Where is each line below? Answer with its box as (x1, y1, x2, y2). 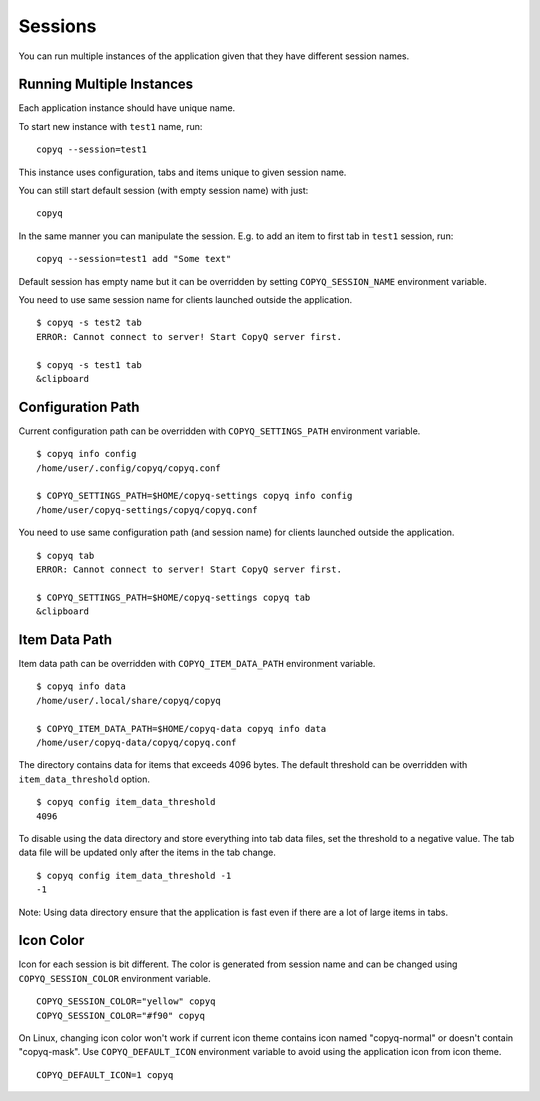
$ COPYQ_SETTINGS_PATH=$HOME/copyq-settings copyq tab (36, 591, 311, 603)
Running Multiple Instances (18, 76, 194, 93)
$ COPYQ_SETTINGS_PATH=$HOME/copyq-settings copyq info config (36, 490, 353, 502)
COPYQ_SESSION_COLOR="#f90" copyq (36, 1010, 205, 1021)
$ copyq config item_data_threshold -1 (36, 870, 232, 881)
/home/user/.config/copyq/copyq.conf (36, 462, 222, 474)
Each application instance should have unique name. (18, 102, 236, 114)
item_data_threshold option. (18, 773, 150, 785)
